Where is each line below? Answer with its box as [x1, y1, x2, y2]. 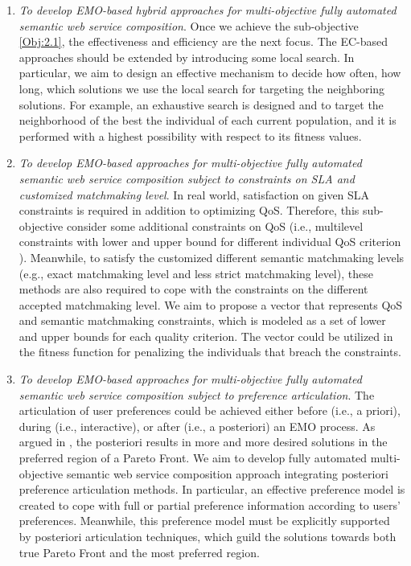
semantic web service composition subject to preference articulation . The [18, 386, 375, 403]
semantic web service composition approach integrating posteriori [66, 465, 388, 482]
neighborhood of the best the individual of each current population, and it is [18, 112, 397, 129]
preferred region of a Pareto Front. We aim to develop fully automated [18, 449, 368, 466]
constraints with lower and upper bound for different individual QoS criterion [18, 233, 401, 250]
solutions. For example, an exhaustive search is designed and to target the [18, 96, 384, 113]
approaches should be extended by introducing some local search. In [18, 48, 355, 65]
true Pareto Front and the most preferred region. [18, 543, 260, 560]
